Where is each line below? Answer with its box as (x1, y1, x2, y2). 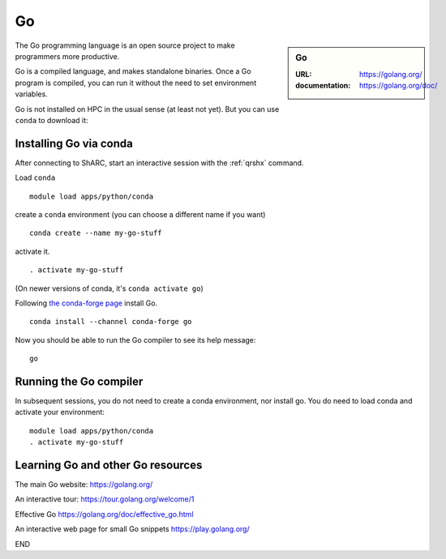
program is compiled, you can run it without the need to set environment (15, 78, 257, 87)
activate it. (15, 246, 50, 256)
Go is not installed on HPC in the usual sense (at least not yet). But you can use (15, 104, 280, 113)
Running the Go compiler (15, 374, 144, 388)
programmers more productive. (15, 51, 120, 61)
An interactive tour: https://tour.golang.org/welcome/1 (15, 494, 195, 504)
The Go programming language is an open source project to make (15, 41, 235, 50)
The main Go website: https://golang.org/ (15, 480, 153, 489)
